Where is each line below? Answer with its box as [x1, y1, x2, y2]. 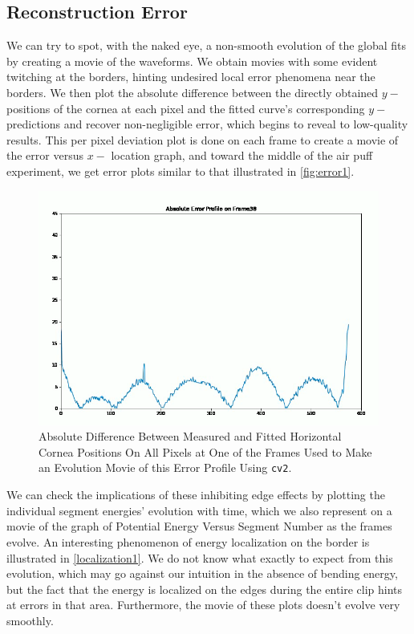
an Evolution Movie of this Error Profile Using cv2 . [39, 459, 292, 476]
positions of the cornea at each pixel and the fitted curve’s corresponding [6, 100, 365, 116]
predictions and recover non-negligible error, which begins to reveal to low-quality [6, 116, 408, 132]
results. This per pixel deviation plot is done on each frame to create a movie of [6, 131, 399, 148]
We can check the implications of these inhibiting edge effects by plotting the [6, 486, 385, 503]
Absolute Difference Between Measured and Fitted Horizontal [39, 428, 342, 445]
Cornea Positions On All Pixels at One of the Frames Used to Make [39, 443, 372, 460]
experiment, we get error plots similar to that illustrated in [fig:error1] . [6, 162, 355, 179]
